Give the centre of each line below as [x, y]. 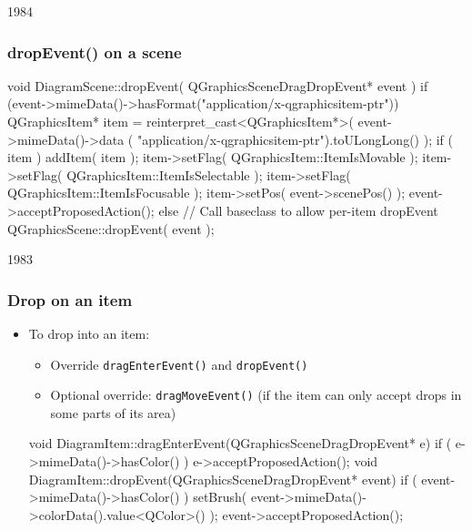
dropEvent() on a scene [95, 51]
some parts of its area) [113, 412]
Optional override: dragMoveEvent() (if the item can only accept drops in [256, 395]
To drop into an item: [89, 333]
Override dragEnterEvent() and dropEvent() [179, 364]
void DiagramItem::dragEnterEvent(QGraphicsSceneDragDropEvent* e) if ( [240, 443]
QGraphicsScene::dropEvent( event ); [111, 228]
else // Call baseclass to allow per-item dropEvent [298, 210]
